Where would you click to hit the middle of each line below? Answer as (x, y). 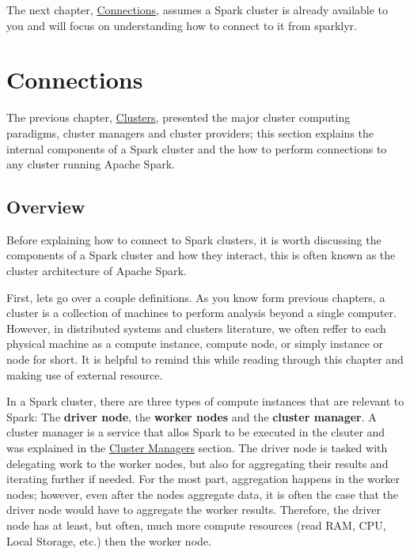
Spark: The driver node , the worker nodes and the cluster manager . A (192, 416)
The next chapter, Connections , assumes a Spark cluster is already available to (197, 9)
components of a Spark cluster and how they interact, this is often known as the (201, 255)
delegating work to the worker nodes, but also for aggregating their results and (197, 463)
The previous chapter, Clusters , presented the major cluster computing (178, 117)
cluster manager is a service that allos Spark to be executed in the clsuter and (196, 432)
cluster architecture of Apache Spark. (97, 271)
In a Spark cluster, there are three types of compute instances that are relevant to (205, 401)
